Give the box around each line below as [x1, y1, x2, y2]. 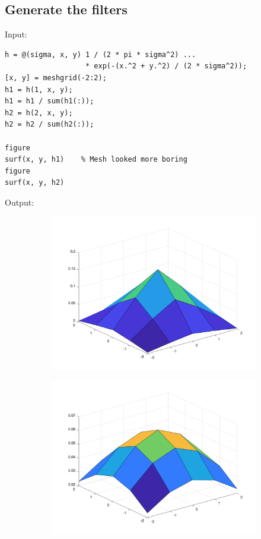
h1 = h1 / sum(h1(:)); [5, 97, 94, 106]
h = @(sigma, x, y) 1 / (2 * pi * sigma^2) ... [5, 50, 196, 59]
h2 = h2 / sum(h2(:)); [5, 120, 94, 129]
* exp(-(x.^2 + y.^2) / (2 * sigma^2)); [85, 62, 247, 71]
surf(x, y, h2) [5, 178, 65, 187]
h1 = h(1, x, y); [5, 85, 73, 94]
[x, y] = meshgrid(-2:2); [5, 73, 107, 82]
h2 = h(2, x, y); [5, 108, 73, 117]
